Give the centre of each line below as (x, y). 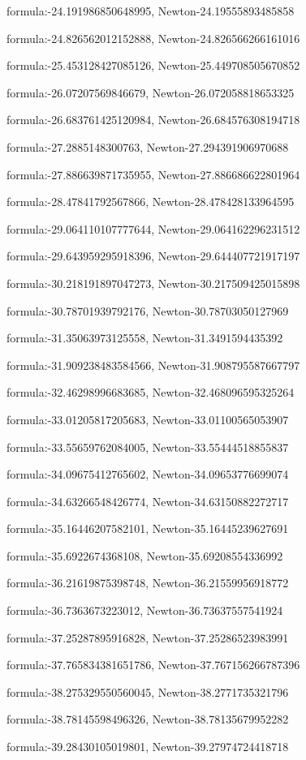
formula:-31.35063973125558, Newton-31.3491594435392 (145, 338)
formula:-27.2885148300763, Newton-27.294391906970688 (148, 146)
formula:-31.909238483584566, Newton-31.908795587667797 (153, 365)
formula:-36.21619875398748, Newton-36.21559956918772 (148, 583)
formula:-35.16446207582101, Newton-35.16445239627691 (148, 528)
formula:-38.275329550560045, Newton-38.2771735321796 (148, 691)
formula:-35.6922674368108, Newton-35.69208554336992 (145, 555)
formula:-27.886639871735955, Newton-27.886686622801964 (153, 174)
